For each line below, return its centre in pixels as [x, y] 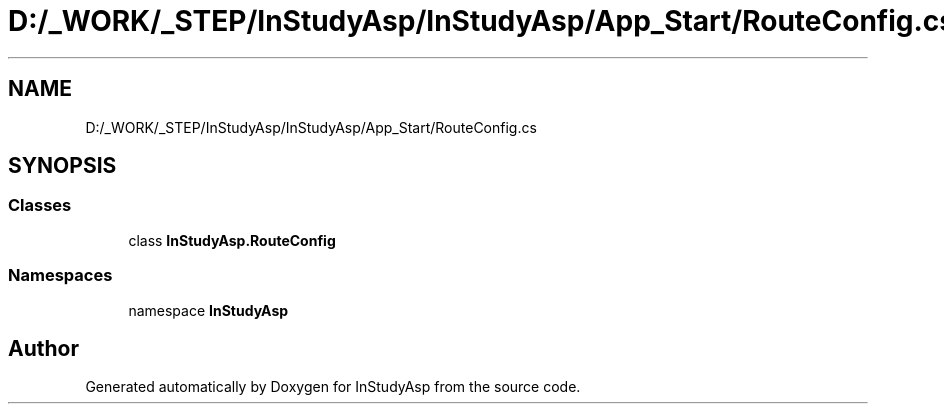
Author [43, 348]
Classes [40, 205]
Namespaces [60, 275]
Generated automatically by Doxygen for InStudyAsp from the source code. [333, 387]
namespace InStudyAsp [208, 310]
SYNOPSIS [62, 166]
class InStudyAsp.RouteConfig [232, 240]
